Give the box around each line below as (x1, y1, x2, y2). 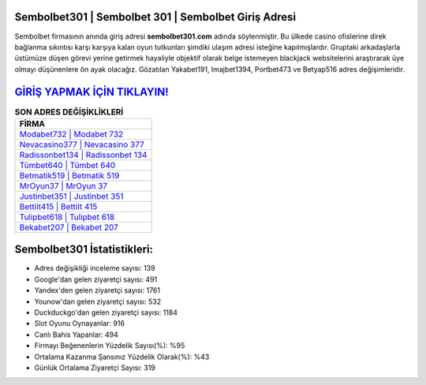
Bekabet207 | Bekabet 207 (19, 222, 118, 233)
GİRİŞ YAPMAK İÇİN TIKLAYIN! (14, 85, 169, 99)
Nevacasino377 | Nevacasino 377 (19, 139, 145, 150)
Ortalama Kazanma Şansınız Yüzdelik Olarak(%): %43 (34, 352, 210, 361)
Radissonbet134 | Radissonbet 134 (19, 149, 148, 160)
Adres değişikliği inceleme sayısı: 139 (34, 264, 155, 273)
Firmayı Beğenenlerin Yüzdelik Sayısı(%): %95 (34, 341, 185, 350)
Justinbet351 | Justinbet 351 (19, 190, 124, 201)
